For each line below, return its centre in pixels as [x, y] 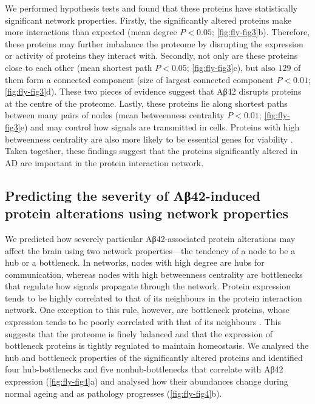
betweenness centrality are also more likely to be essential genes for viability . [149, 139]
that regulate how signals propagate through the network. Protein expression [148, 286]
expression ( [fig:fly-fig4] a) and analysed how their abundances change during [147, 381]
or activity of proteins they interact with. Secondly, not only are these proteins [151, 56]
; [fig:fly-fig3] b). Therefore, [261, 32]
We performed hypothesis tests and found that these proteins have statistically [151, 8]
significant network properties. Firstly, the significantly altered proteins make [148, 20]
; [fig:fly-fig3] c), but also [231, 67]
